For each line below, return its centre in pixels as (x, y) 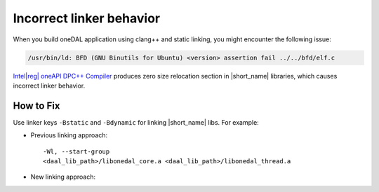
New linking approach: (63, 177)
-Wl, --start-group (77, 151)
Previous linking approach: (69, 135)
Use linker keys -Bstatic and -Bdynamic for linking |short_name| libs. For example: (136, 122)
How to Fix (36, 105)
